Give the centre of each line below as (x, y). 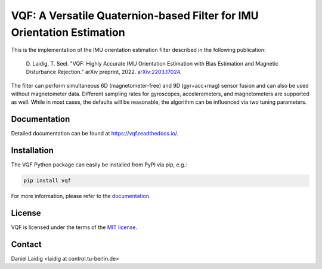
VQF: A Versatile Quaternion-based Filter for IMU (135, 16)
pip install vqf (47, 181)
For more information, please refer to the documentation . (81, 196)
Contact (26, 244)
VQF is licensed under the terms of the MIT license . (74, 227)
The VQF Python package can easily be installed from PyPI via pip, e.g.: (99, 165)
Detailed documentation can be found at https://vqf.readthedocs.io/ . (95, 134)
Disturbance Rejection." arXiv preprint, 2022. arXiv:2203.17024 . (104, 72)
